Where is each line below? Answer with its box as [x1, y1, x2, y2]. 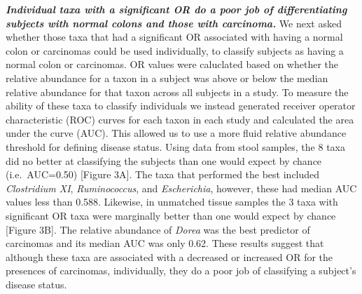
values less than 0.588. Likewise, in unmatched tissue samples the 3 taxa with [6, 194, 338, 209]
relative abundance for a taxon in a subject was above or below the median [6, 70, 328, 85]
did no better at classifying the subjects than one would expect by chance [6, 153, 322, 168]
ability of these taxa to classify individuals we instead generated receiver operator [6, 98, 356, 113]
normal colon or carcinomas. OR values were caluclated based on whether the [6, 57, 339, 72]
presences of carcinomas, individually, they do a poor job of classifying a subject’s [6, 263, 356, 278]
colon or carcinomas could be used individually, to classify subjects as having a [6, 43, 344, 58]
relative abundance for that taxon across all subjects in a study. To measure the [6, 84, 349, 99]
